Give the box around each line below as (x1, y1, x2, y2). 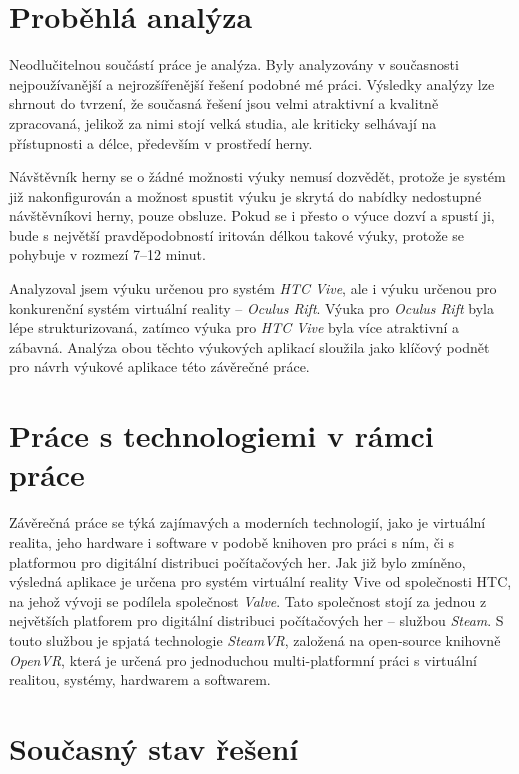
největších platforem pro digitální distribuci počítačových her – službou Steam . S (9, 610, 504, 631)
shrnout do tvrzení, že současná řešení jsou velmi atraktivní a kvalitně (9, 93, 439, 114)
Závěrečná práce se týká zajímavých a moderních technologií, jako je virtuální (9, 512, 486, 533)
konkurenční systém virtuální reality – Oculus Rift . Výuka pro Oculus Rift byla (9, 297, 494, 318)
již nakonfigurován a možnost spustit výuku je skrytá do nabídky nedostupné (9, 185, 482, 206)
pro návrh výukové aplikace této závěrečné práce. (9, 356, 310, 377)
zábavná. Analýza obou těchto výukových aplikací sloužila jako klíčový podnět (9, 336, 490, 357)
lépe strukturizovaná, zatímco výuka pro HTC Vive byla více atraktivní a (9, 317, 460, 338)
